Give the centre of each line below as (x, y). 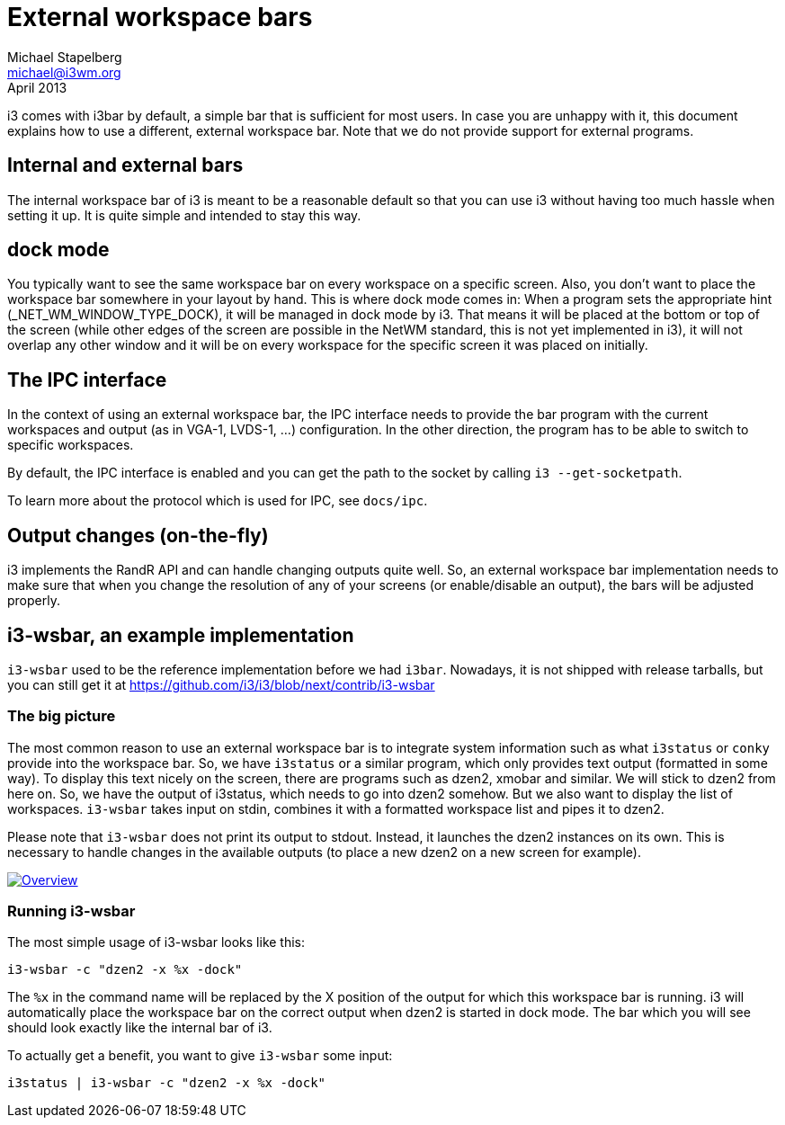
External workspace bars (160, 17)
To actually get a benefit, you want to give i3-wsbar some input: (200, 1056)
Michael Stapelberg (65, 57)
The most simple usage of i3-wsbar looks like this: (156, 942)
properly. (34, 601)
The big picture (62, 716)
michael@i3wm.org (64, 72)
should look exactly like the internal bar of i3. (140, 1028)
